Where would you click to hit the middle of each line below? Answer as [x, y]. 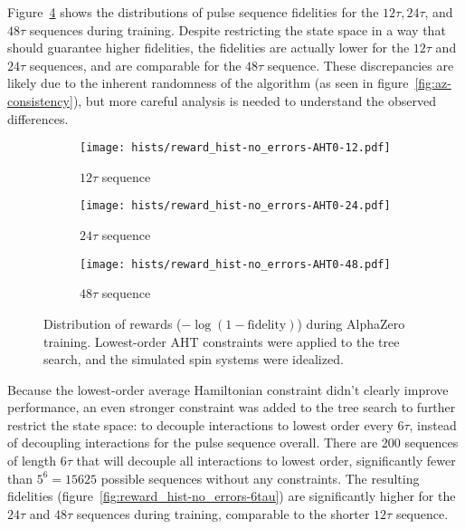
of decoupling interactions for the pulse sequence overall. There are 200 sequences [233, 442]
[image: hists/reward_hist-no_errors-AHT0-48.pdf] [235, 264]
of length [32, 461]
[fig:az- [433, 83]
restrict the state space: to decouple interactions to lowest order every [200, 424]
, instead [433, 424]
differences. [38, 118]
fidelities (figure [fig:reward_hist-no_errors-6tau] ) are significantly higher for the [232, 496]
